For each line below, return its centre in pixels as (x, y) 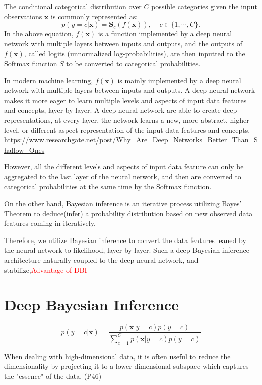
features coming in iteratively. (50, 223)
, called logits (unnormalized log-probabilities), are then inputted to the (135, 53)
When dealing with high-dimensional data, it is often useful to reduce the (117, 356)
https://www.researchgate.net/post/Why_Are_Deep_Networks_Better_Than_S (131, 140)
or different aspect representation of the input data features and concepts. (136, 130)
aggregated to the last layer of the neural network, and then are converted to (123, 176)
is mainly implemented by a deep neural (179, 80)
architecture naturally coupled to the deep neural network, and (101, 260)
